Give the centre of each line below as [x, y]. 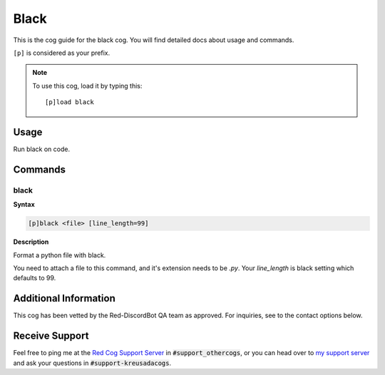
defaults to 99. [35, 278]
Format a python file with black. [60, 255]
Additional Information [64, 298]
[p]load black [70, 102]
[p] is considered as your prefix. [62, 53]
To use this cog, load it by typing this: [87, 86]
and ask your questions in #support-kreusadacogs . [92, 363]
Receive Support [51, 336]
